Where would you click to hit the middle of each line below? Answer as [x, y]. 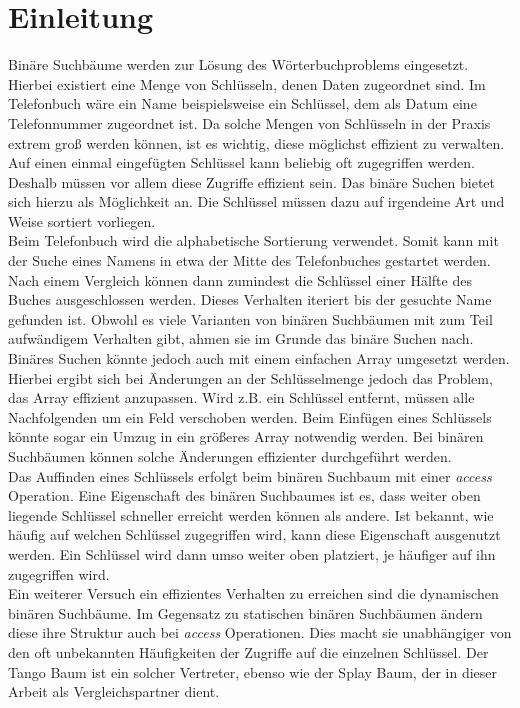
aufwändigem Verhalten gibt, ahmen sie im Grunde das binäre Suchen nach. [241, 338]
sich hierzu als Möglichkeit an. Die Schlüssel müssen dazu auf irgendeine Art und [256, 201]
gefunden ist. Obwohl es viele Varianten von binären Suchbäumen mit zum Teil [250, 318]
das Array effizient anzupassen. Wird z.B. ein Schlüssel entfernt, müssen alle [241, 397]
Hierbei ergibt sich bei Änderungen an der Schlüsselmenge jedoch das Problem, [250, 377]
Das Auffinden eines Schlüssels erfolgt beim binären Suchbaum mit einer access [250, 475]
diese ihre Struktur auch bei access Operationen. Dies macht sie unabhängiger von [260, 632]
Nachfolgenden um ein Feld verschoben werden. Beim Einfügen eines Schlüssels [250, 416]
